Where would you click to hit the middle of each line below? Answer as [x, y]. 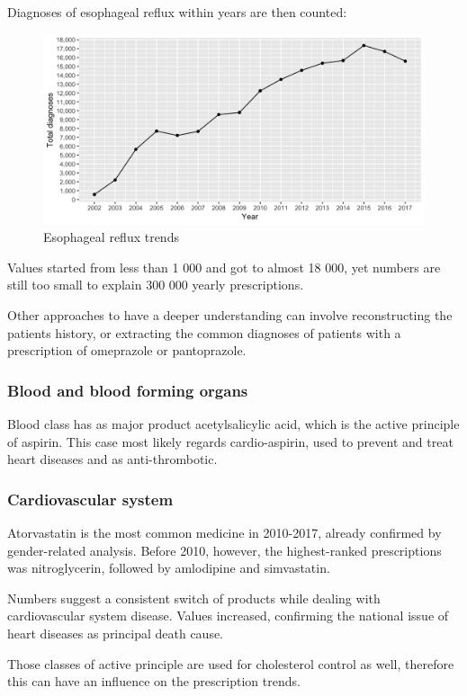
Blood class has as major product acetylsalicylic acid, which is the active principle [233, 423]
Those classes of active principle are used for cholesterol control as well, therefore [231, 663]
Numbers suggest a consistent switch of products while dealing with [194, 598]
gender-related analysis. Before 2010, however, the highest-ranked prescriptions [225, 550]
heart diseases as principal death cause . [116, 633]
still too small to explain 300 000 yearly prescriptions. [156, 285]
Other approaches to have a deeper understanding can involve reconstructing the [230, 314]
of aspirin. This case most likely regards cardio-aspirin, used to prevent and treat [230, 441]
